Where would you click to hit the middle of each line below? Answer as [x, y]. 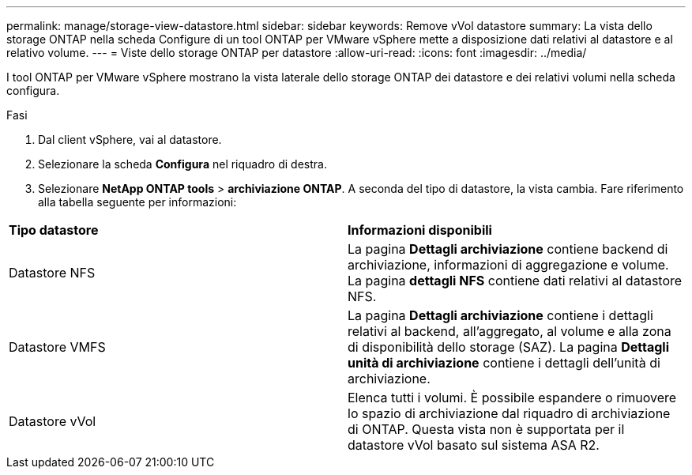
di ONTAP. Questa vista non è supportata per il [486, 429]
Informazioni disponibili [420, 230]
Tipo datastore [54, 230]
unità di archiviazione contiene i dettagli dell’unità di [504, 363]
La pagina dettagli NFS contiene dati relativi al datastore [515, 281]
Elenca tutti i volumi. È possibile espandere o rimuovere [512, 398]
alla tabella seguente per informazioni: [137, 202]
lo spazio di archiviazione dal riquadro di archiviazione [509, 413]
